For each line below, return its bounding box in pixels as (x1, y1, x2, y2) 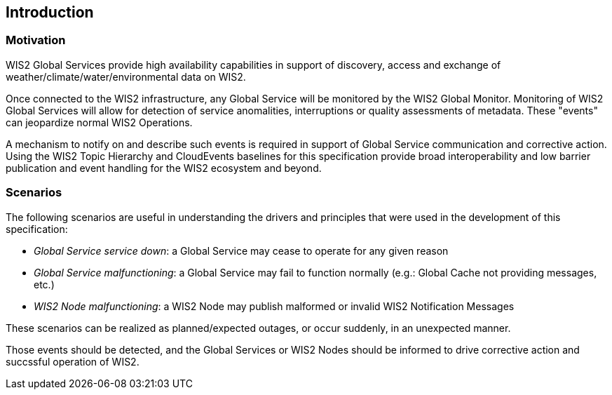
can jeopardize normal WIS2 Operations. (6, 116, 193, 128)
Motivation (6, 33, 66, 48)
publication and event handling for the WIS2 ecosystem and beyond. (6, 161, 322, 174)
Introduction (6, 4, 94, 21)
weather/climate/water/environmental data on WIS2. (6, 70, 246, 83)
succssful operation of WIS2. (6, 355, 140, 368)
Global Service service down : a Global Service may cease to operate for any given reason (34, 244, 449, 257)
